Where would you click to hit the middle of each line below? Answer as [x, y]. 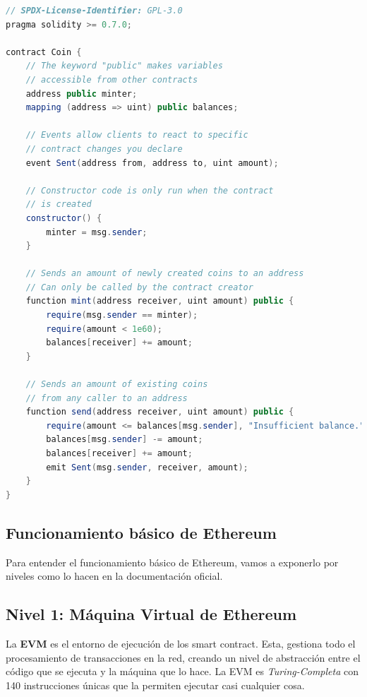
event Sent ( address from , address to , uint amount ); [152, 163]
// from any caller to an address [107, 398]
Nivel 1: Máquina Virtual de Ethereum [151, 614]
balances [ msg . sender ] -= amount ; [125, 440]
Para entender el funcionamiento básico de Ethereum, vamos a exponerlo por [172, 562]
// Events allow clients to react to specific [137, 135]
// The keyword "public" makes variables [124, 66]
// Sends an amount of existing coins [117, 385]
